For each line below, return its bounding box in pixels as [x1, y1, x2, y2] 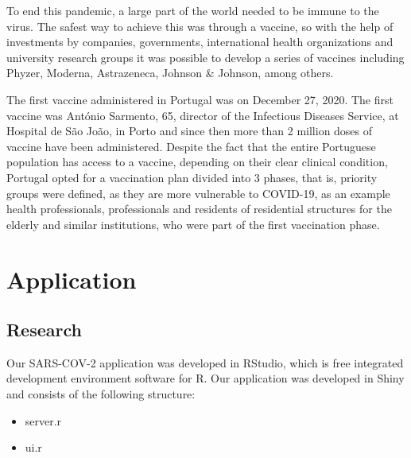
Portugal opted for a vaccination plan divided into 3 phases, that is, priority [6, 169, 378, 185]
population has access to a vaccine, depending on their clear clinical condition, [6, 153, 388, 170]
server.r [25, 412, 62, 429]
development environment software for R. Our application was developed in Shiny [6, 370, 405, 386]
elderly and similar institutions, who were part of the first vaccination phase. [6, 215, 380, 232]
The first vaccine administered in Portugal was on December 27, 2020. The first [6, 91, 394, 107]
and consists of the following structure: [6, 386, 196, 402]
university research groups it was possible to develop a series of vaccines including [6, 49, 405, 65]
